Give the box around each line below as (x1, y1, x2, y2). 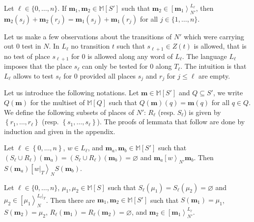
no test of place (4, 51, 50, 61)
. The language (182, 51, 227, 61)
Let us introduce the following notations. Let (4, 87, 139, 98)
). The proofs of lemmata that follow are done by (97, 116, 245, 127)
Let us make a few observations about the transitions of (4, 31, 172, 41)
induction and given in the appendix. (4, 126, 115, 136)
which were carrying (184, 31, 244, 41)
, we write (213, 87, 243, 98)
